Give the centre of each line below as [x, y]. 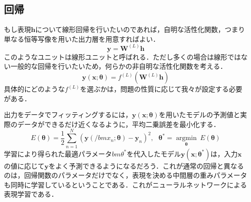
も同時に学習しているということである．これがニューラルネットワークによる [125, 184]
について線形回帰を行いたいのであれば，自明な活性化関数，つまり [140, 29]
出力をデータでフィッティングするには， [68, 115]
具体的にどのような [34, 89]
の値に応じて [24, 165]
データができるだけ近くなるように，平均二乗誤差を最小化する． [119, 124]
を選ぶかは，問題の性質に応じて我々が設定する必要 [161, 89]
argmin [186, 138]
